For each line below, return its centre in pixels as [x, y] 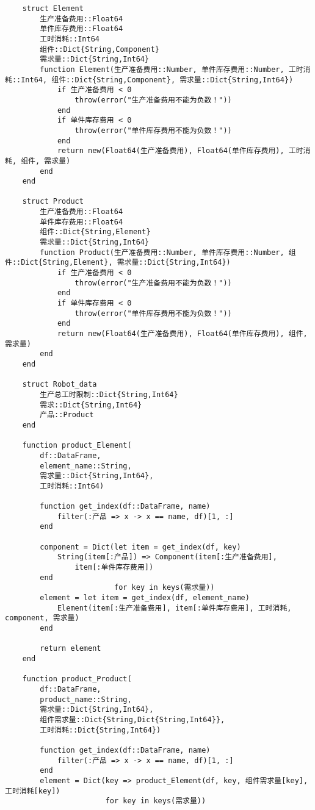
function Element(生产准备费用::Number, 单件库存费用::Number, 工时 [172, 69]
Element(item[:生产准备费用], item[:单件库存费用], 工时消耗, [174, 608]
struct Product [53, 202]
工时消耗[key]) [33, 791]
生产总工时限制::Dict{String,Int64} [109, 394]
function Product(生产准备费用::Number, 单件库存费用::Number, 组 [168, 252]
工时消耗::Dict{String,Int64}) [100, 730]
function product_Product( [77, 679]
